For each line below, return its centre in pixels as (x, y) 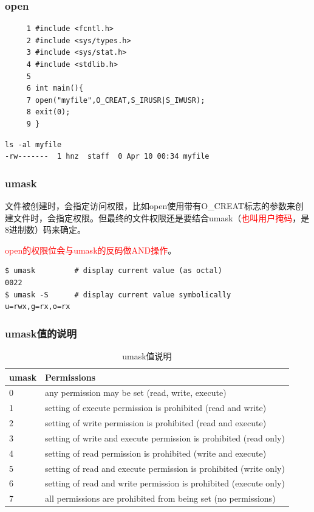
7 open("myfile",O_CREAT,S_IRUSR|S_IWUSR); (116, 100)
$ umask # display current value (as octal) (114, 271)
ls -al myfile (33, 144)
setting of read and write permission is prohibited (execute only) (165, 483)
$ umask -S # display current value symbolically (118, 295)
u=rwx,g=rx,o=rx (38, 307)
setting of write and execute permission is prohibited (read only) (165, 438)
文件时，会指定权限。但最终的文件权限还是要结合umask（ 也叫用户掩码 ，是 (161, 217)
